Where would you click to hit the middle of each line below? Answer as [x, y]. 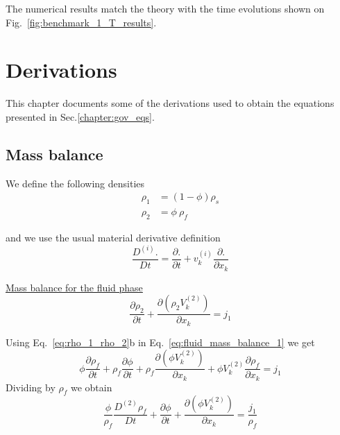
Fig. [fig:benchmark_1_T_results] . [81, 22]
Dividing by [31, 387]
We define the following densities [75, 183]
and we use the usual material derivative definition [113, 237]
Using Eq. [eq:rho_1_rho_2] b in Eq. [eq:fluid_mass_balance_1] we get [160, 342]
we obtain [91, 387]
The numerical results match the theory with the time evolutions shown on [165, 8]
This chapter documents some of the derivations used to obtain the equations [170, 103]
